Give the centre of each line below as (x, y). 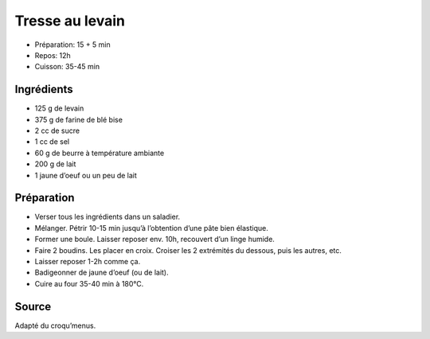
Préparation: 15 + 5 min (72, 45)
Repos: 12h (53, 55)
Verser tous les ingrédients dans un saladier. (107, 217)
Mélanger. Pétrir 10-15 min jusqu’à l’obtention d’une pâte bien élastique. (151, 228)
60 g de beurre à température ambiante (100, 153)
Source (33, 306)
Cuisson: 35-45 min (67, 67)
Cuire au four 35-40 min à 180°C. (89, 283)
